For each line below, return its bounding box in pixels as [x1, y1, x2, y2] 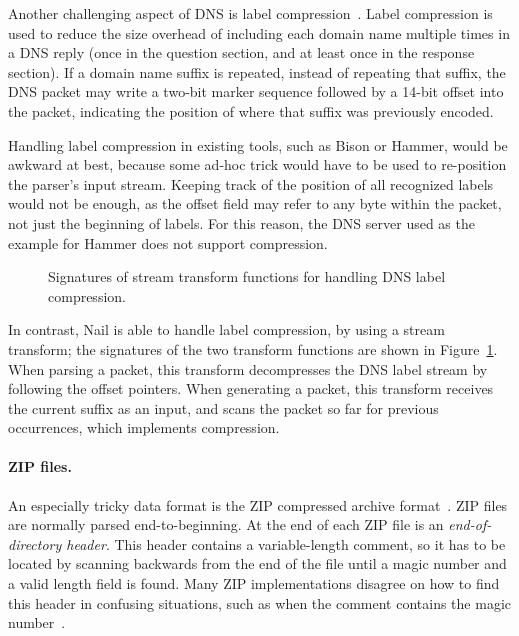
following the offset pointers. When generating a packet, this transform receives [8, 378, 494, 399]
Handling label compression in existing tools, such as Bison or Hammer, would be [8, 134, 508, 155]
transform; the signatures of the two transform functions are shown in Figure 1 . [8, 338, 498, 359]
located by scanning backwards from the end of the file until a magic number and [8, 553, 507, 574]
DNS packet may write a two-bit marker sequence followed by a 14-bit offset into [8, 81, 504, 102]
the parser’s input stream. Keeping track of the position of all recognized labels [8, 173, 494, 194]
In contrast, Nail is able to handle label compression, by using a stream [8, 319, 445, 340]
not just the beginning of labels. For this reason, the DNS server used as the [8, 212, 475, 233]
